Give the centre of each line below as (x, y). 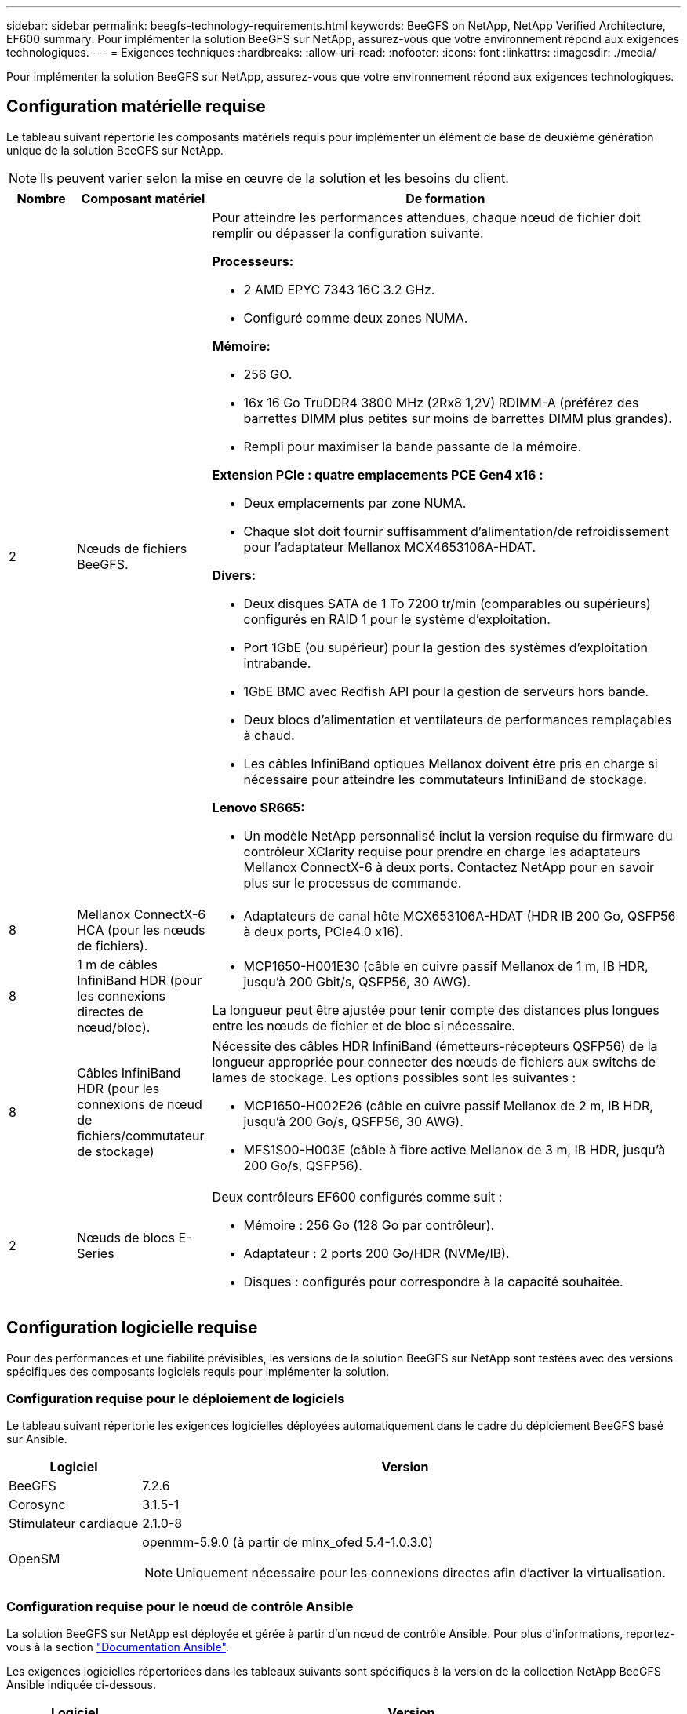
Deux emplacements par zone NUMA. (355, 503)
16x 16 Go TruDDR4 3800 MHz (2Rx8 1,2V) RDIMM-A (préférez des (441, 402)
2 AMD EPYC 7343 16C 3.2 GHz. (339, 289)
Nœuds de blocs (126, 1237)
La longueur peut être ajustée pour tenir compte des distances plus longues (436, 1010)
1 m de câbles (118, 964)
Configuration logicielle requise (132, 1328)
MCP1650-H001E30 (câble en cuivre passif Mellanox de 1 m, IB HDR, (446, 966)
